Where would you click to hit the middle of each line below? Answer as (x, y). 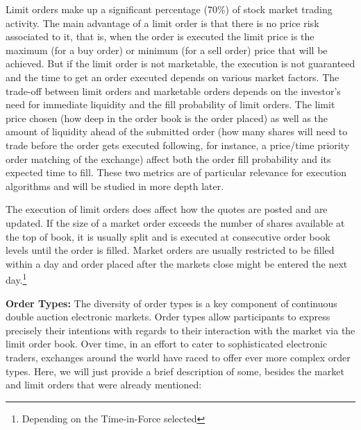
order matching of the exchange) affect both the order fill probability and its (168, 158)
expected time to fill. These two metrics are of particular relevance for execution (176, 172)
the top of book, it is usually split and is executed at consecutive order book (168, 236)
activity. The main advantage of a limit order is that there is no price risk (162, 23)
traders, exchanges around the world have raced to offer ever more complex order (178, 357)
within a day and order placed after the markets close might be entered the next (177, 263)
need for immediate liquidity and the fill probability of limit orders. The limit (170, 104)
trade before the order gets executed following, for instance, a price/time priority (178, 145)
